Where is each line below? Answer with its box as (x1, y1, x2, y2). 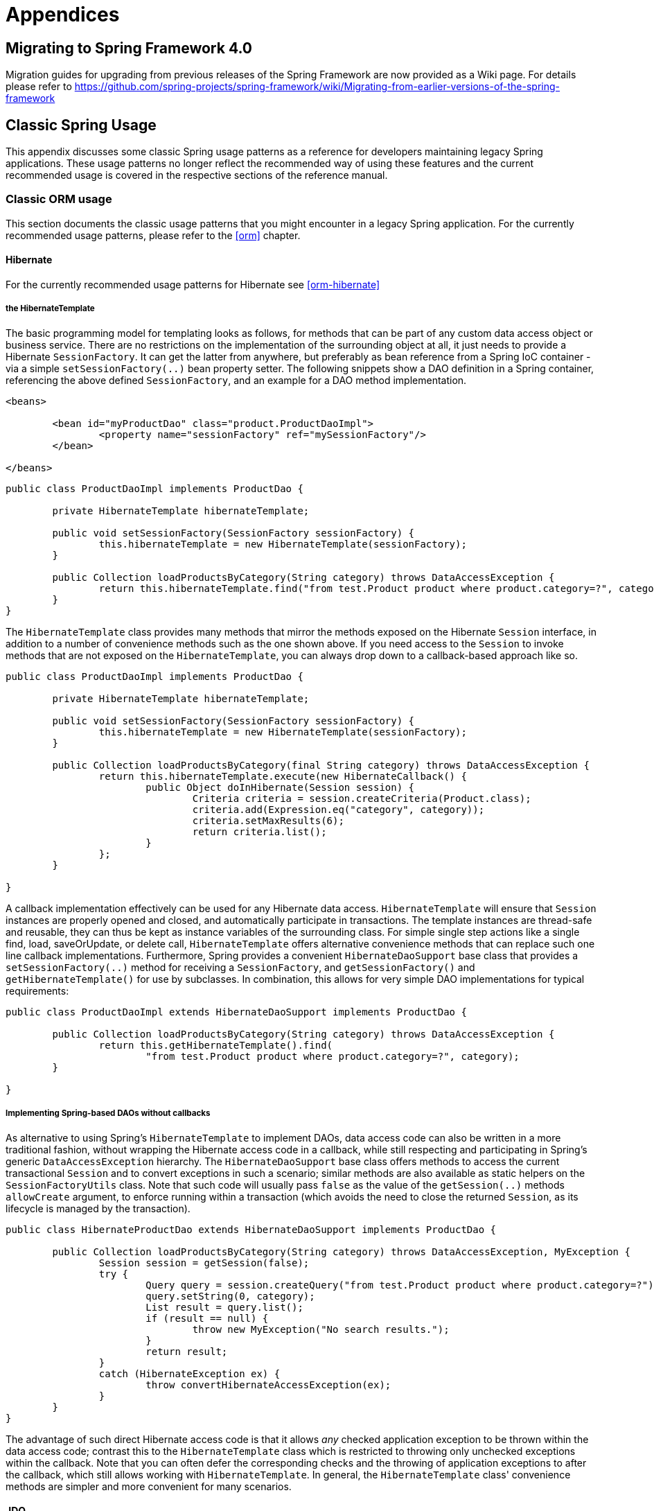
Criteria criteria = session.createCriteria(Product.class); (192, 792, 531, 804)
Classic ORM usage (6, 192, 112, 207)
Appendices (6, 3, 120, 26)
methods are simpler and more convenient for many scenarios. (6, 1480, 292, 1492)
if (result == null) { (145, 1312, 269, 1324)
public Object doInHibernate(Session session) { (145, 781, 415, 793)
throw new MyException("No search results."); (192, 1323, 450, 1335)
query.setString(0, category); (145, 1290, 315, 1302)
